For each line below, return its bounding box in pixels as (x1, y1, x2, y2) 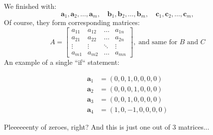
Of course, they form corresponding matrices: (4, 17, 140, 27)
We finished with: (4, 1, 56, 11)
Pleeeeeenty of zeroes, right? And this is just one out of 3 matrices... (4, 121, 210, 132)
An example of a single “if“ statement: (4, 57, 120, 67)
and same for (138, 38, 178, 46)
